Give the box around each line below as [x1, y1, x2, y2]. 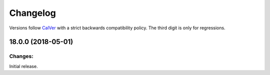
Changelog [9, 7, 56, 18]
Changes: [9, 53, 33, 60]
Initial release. [9, 63, 38, 69]
